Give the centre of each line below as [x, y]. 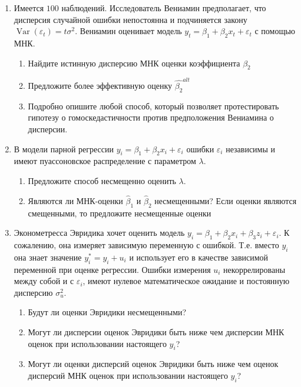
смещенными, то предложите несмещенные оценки [120, 213]
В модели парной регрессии [64, 149]
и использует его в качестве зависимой [199, 257]
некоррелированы [254, 269]
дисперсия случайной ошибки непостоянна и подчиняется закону [130, 19]
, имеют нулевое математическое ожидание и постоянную [186, 281]
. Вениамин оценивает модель [128, 31]
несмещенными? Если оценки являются [226, 200]
